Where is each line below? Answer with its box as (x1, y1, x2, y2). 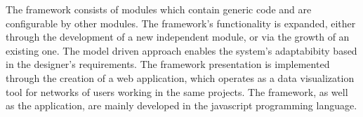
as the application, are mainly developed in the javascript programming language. (6, 98, 357, 113)
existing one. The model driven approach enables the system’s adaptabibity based (6, 43, 357, 57)
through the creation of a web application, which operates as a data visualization (6, 70, 355, 85)
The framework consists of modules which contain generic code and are (6, 2, 312, 16)
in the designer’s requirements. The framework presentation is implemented (6, 57, 330, 71)
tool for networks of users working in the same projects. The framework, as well (6, 84, 348, 99)
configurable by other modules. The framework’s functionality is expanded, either (6, 15, 356, 30)
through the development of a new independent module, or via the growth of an (6, 29, 350, 44)
